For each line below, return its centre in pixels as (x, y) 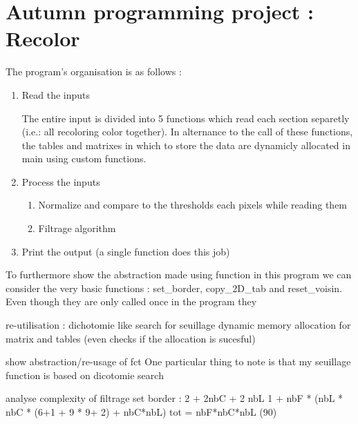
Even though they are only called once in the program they (131, 301)
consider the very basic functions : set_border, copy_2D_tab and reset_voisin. (174, 288)
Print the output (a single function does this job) (126, 251)
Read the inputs (56, 94)
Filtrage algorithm (77, 228)
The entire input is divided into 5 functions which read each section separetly (186, 118)
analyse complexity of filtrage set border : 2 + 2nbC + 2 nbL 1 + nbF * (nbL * (175, 398)
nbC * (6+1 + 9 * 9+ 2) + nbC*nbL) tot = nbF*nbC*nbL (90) (141, 412)
